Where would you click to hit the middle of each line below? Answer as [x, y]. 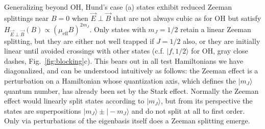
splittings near [27, 18]
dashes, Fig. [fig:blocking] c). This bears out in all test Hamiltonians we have [124, 60]
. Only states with [118, 29]
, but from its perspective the [207, 101]
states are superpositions [43, 110]
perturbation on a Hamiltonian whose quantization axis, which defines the [120, 81]
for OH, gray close [220, 51]
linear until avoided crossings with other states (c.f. [84, 51]
